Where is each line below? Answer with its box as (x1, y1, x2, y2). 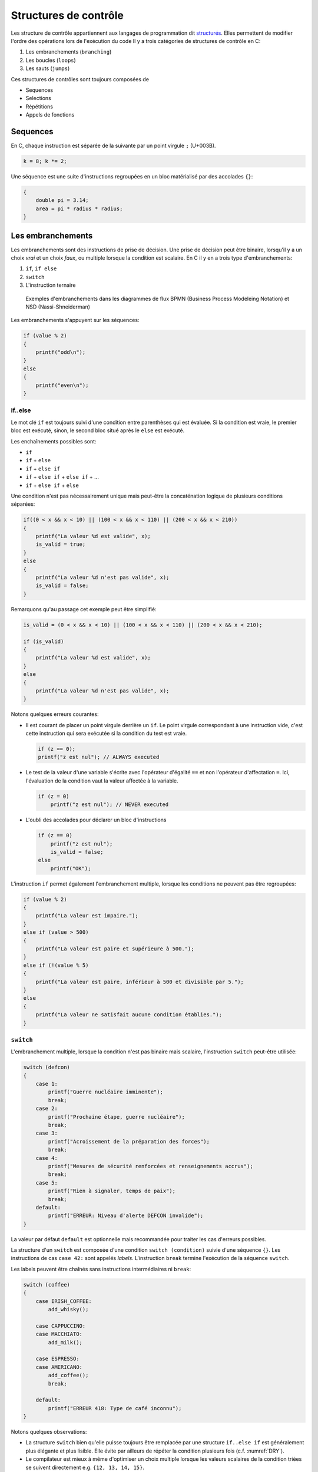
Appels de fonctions (25, 111, 75, 118)
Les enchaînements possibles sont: (11, 437, 97, 445)
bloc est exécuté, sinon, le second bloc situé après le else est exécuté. (11, 427, 185, 434)
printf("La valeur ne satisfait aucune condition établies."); (35, 1012, 223, 1018)
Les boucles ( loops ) (25, 57, 76, 64)
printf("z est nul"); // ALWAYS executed (38, 754, 160, 761)
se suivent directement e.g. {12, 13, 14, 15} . (25, 1464, 144, 1471)
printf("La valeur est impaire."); (35, 913, 138, 919)
